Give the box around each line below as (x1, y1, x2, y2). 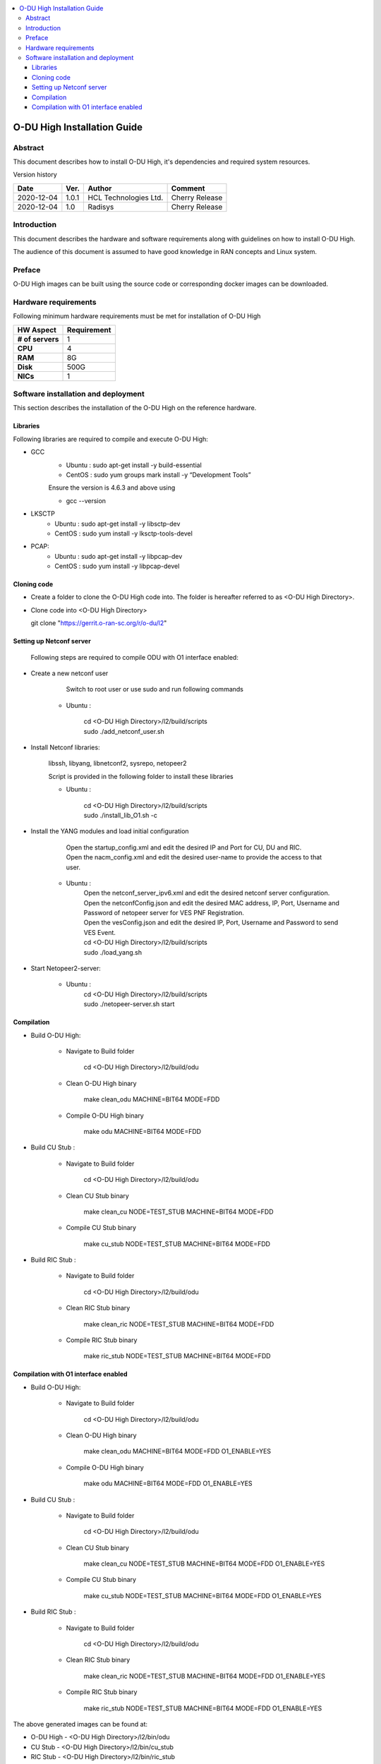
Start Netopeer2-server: (30, 964, 102, 973)
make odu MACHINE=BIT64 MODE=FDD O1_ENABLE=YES (83, 1479, 253, 1488)
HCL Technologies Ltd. (87, 193, 164, 203)
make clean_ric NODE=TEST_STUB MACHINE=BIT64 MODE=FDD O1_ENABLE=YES (83, 1672, 326, 1680)
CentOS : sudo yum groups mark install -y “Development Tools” (66, 470, 251, 479)
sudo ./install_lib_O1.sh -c (83, 811, 158, 819)
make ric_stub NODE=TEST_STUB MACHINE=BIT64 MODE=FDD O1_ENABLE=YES (83, 1704, 322, 1712)
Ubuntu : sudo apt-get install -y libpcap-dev (54, 552, 183, 560)
